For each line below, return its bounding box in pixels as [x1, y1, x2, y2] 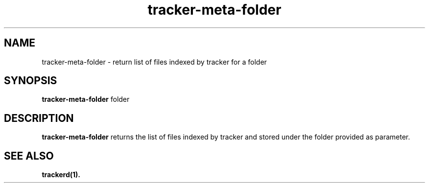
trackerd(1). [42, 170, 80, 179]
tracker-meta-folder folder [42, 95, 130, 104]
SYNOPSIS [4, 74, 57, 87]
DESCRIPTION [4, 112, 74, 124]
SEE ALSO [4, 149, 54, 162]
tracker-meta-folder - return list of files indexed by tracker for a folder [42, 57, 267, 66]
